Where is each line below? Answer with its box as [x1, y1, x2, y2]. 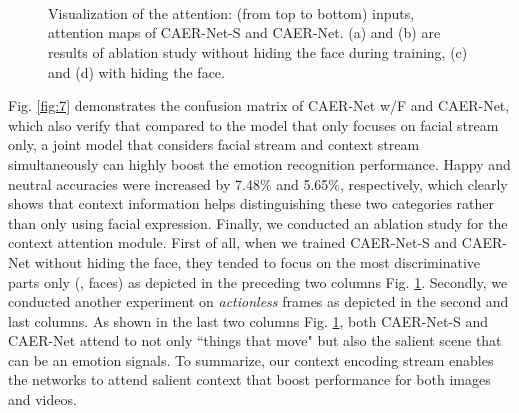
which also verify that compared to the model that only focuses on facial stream [8, 114, 499, 135]
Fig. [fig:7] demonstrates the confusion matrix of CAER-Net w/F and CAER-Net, [8, 95, 510, 116]
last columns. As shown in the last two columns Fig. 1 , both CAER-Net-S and [8, 310, 489, 331]
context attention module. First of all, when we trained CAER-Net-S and [8, 232, 458, 253]
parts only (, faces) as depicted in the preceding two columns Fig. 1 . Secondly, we [8, 271, 508, 292]
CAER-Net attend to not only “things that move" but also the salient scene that [8, 330, 502, 351]
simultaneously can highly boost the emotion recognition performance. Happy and [8, 153, 511, 174]
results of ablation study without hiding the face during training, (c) [48, 41, 468, 62]
